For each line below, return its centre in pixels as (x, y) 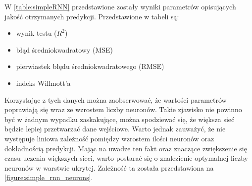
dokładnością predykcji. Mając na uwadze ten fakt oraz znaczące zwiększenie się (126, 148)
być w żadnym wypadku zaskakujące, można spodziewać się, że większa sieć (120, 119)
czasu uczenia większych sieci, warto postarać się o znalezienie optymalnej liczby (126, 158)
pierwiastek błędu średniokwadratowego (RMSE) (90, 66)
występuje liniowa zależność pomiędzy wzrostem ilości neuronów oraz (109, 138)
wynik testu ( (36, 33)
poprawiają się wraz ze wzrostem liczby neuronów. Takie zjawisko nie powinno (123, 109)
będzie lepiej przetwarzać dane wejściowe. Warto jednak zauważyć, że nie (115, 129)
